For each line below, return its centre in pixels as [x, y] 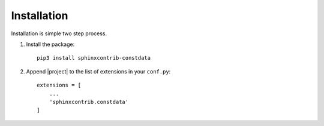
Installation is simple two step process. [59, 33]
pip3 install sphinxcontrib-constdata [94, 58]
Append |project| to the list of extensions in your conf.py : [98, 71]
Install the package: [50, 44]
